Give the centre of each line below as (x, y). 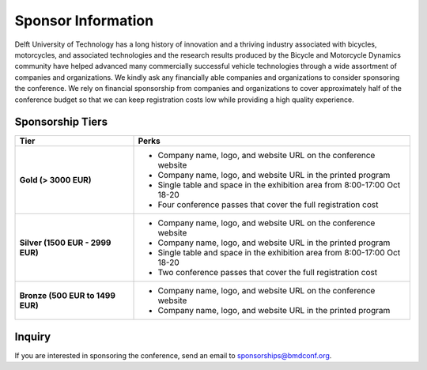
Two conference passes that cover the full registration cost (268, 273)
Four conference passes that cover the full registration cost (268, 205)
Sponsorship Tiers (61, 122)
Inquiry (33, 336)
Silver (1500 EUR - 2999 (65, 243)
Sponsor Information (84, 21)
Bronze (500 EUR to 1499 (68, 296)
